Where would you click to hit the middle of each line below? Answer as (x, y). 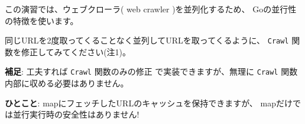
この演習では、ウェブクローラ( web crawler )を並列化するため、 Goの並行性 (151, 9)
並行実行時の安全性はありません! (76, 114)
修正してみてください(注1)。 (76, 51)
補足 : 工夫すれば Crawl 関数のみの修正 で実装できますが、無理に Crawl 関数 (151, 71)
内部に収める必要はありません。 (67, 83)
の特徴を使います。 (42, 20)
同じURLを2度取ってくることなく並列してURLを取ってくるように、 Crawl (147, 40)
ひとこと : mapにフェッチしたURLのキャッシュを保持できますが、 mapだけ (149, 103)
